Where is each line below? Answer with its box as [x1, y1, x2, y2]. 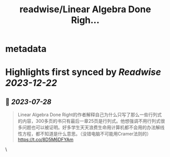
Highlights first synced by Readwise [5, 66, 161, 78]
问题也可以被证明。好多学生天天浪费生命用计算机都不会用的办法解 [22, 124, 160, 130]
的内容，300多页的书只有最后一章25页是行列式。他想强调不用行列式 [17, 118, 161, 124]
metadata [5, 43, 47, 55]
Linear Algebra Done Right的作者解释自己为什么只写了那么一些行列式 [17, 112, 162, 118]
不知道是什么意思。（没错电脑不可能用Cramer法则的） [40, 131, 151, 137]
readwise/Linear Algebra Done [19, 4, 151, 15]
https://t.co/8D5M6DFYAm [17, 137, 74, 143]
